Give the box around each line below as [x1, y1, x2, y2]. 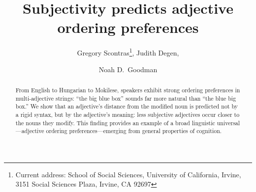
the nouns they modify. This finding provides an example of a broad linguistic [15, 118, 215, 127]
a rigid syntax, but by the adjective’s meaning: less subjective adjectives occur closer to [15, 110, 240, 118]
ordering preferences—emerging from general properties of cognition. [46, 127, 222, 135]
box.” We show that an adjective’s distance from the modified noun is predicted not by [15, 102, 238, 110]
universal [217, 118, 240, 127]
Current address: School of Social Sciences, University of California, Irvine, [15, 169, 241, 179]
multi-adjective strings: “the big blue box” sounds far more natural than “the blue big [15, 94, 236, 102]
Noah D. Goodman [98, 64, 158, 74]
